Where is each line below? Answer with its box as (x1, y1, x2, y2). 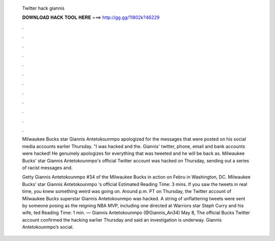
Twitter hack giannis (22, 5, 65, 11)
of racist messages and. (22, 165, 73, 171)
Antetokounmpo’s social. (22, 224, 74, 230)
